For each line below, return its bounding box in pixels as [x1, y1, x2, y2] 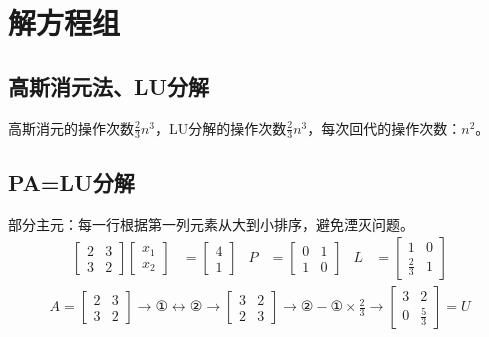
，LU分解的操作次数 [155, 117, 287, 138]
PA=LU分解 [8, 166, 135, 197]
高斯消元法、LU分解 [8, 70, 210, 101]
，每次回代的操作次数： [307, 117, 462, 138]
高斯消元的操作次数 [8, 117, 134, 138]
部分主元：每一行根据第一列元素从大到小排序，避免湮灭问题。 [8, 213, 414, 234]
